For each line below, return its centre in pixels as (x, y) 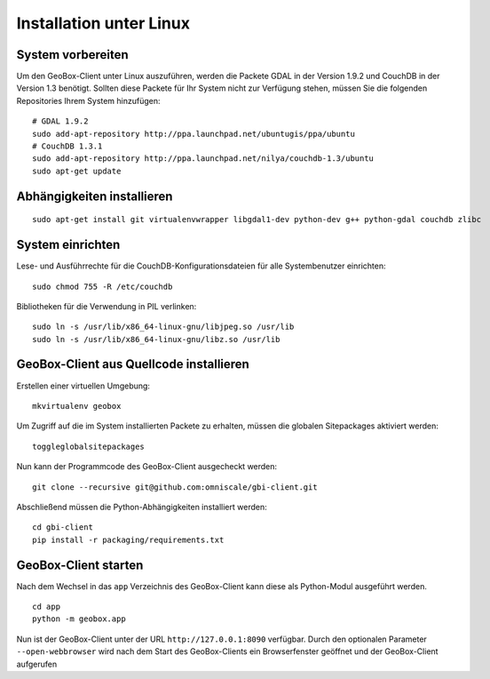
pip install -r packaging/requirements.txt (128, 539)
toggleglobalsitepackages (89, 446)
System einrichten (68, 245)
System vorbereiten (72, 55)
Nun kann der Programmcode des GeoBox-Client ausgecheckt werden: (147, 467)
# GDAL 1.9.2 (60, 121)
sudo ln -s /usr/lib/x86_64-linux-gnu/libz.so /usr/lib (156, 339)
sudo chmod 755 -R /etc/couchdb (103, 286)
